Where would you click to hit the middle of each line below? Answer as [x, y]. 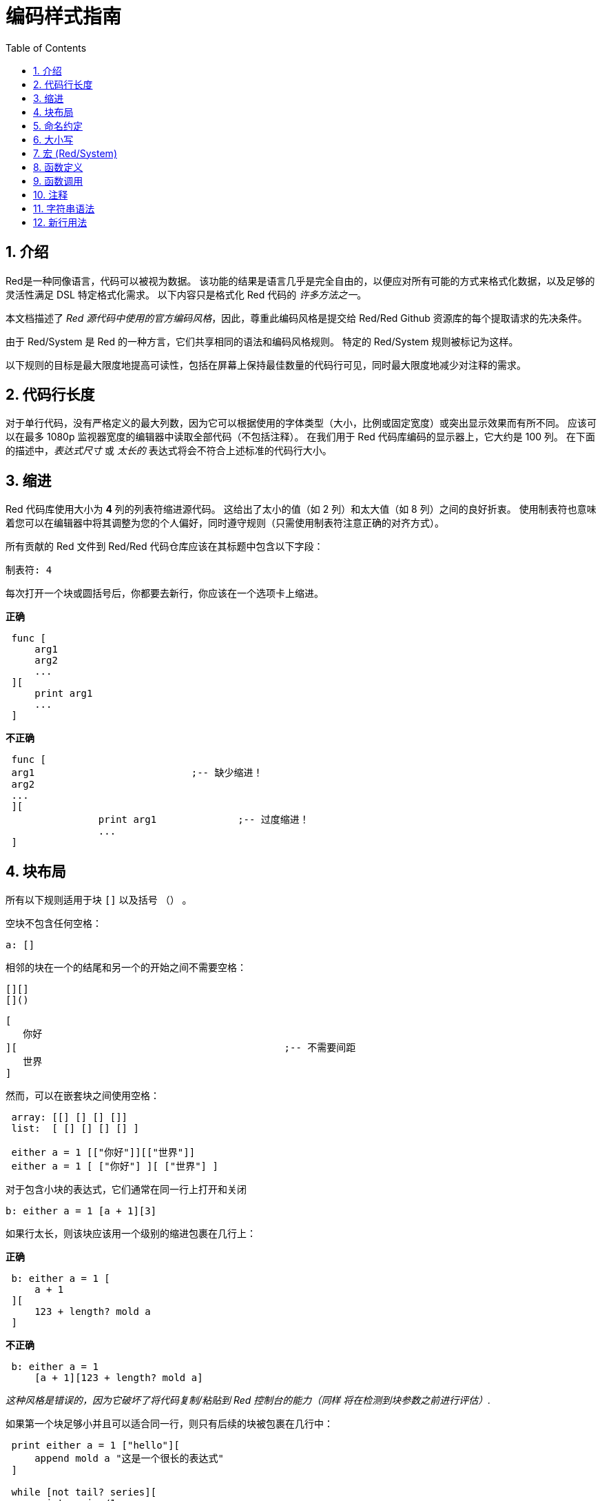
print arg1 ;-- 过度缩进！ [204, 820]
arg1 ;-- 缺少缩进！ [137, 773]
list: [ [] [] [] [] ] [75, 1129]
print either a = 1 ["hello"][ [95, 1446]
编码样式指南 [64, 17]
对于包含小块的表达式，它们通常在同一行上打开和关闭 [126, 1189]
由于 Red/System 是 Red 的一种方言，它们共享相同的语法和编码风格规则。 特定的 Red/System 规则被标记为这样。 [262, 341]
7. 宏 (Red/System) [75, 153]
